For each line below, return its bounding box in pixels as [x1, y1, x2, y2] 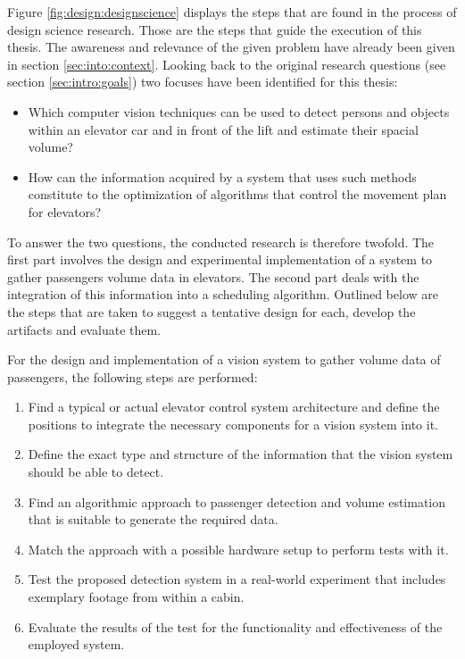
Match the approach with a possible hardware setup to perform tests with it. [28, 539, 449, 558]
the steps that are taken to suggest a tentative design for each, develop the [7, 302, 416, 321]
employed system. [28, 635, 125, 654]
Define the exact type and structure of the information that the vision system [28, 445, 453, 463]
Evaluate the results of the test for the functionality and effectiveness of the [28, 617, 443, 636]
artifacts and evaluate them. [7, 320, 162, 338]
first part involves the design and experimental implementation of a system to [7, 250, 433, 269]
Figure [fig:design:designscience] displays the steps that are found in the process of [7, 3, 457, 21]
